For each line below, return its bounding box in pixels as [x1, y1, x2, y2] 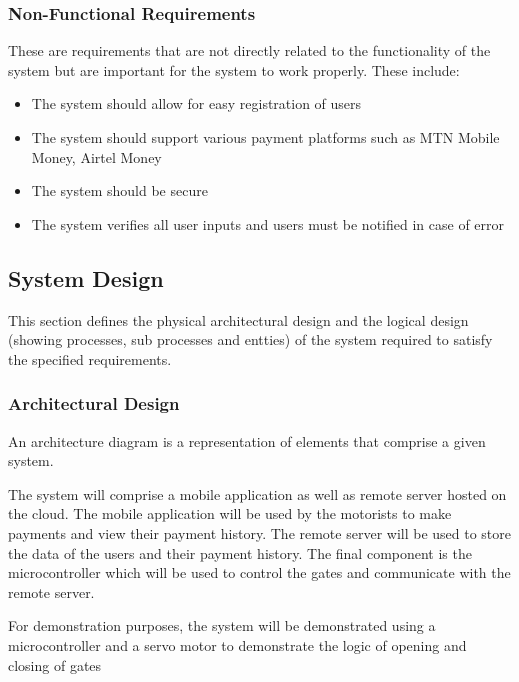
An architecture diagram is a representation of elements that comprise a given [8, 430, 486, 451]
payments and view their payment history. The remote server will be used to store [8, 522, 512, 543]
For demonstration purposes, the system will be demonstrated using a [8, 615, 436, 636]
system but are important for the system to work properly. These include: [8, 59, 460, 80]
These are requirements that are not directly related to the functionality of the [8, 40, 491, 61]
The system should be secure [31, 180, 208, 201]
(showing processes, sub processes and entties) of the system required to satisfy [8, 329, 493, 350]
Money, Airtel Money [31, 146, 162, 167]
